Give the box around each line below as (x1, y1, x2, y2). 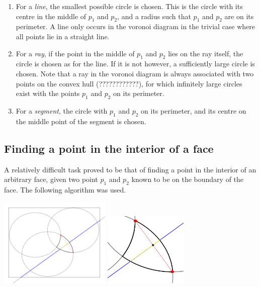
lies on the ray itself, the (168, 48, 243, 58)
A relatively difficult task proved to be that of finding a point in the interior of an (4, 164, 256, 174)
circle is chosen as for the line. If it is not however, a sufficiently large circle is (16, 58, 255, 69)
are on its (224, 11, 254, 21)
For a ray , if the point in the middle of (16, 48, 135, 58)
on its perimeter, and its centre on (141, 105, 246, 116)
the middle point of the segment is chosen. (16, 116, 146, 126)
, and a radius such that (117, 11, 191, 21)
